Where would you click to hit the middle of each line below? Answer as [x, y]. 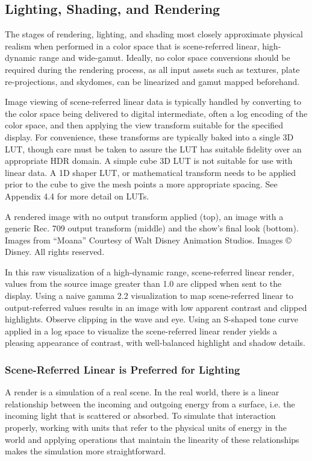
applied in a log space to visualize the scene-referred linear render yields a [141, 331]
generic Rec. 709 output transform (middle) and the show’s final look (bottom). [152, 228]
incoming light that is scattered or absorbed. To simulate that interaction [140, 416]
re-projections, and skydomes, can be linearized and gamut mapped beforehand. [152, 81]
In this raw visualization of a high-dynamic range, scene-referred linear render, [150, 271]
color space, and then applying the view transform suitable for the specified [144, 125]
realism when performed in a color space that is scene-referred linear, [132, 45]
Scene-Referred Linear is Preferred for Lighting [123, 369]
